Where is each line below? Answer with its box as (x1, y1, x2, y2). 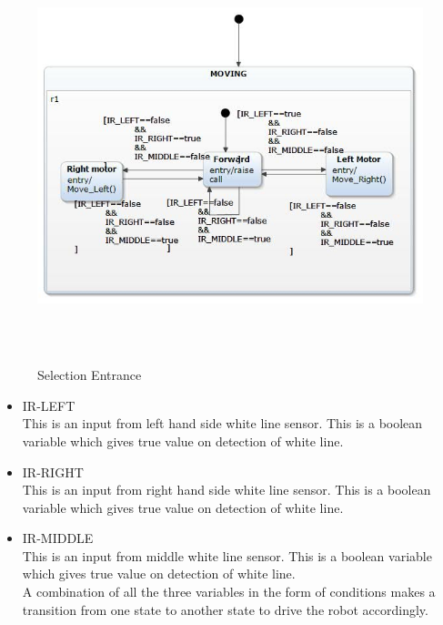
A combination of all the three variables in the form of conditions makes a (22, 582, 436, 601)
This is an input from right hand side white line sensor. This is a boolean (22, 480, 431, 499)
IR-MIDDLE (22, 528, 94, 548)
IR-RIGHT (22, 462, 84, 481)
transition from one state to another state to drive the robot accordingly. (22, 599, 428, 619)
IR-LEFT (22, 395, 76, 415)
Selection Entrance (37, 365, 142, 384)
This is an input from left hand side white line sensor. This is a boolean (22, 414, 423, 433)
